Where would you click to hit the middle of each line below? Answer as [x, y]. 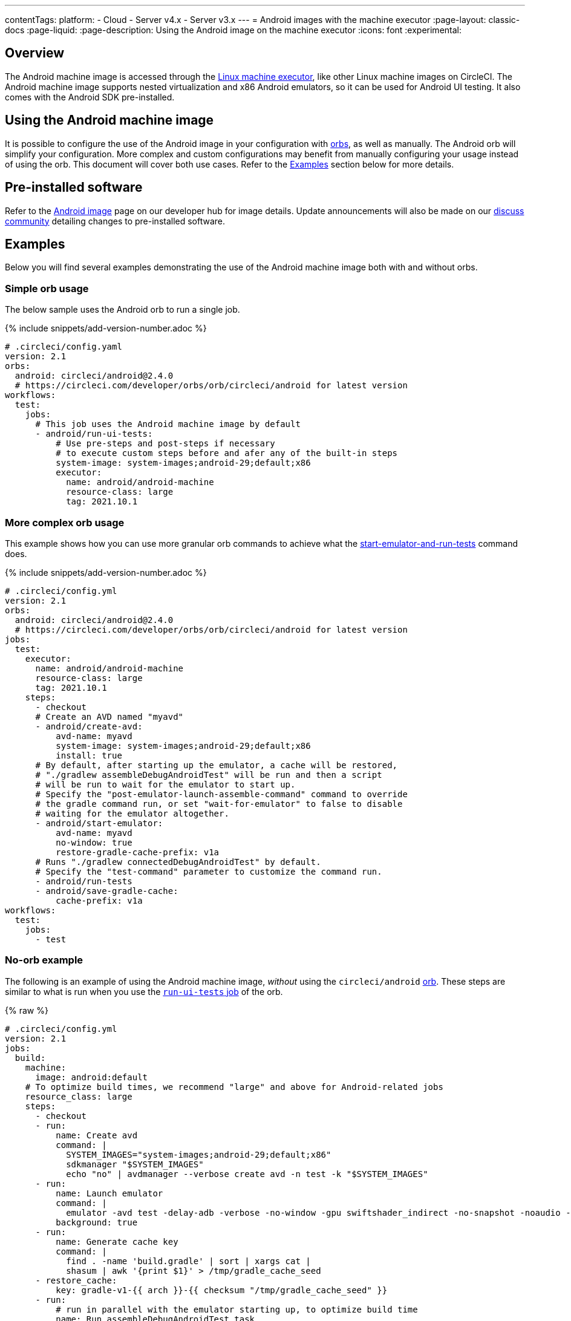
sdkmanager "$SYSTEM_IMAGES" [135, 1164]
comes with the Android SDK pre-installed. [90, 97]
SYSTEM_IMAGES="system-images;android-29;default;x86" [199, 1154]
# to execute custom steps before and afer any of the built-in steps [227, 453]
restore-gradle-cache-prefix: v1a [138, 852]
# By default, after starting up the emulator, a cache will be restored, [217, 765]
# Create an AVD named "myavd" [109, 716]
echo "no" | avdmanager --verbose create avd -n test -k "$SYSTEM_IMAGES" [247, 1174]
